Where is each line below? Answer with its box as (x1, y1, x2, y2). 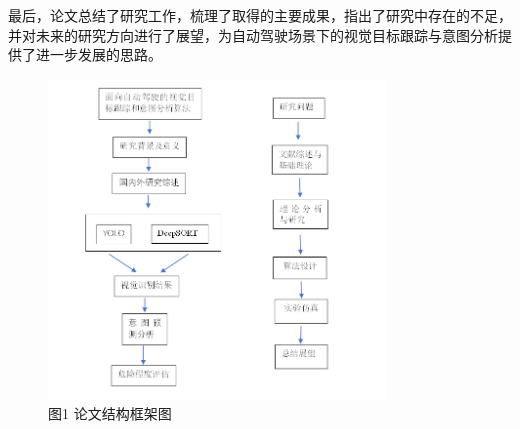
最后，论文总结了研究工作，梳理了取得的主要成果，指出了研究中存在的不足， (8, 5, 512, 25)
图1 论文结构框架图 (48, 402, 172, 423)
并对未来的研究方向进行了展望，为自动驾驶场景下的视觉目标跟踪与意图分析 (8, 24, 498, 45)
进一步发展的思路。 (35, 44, 162, 65)
